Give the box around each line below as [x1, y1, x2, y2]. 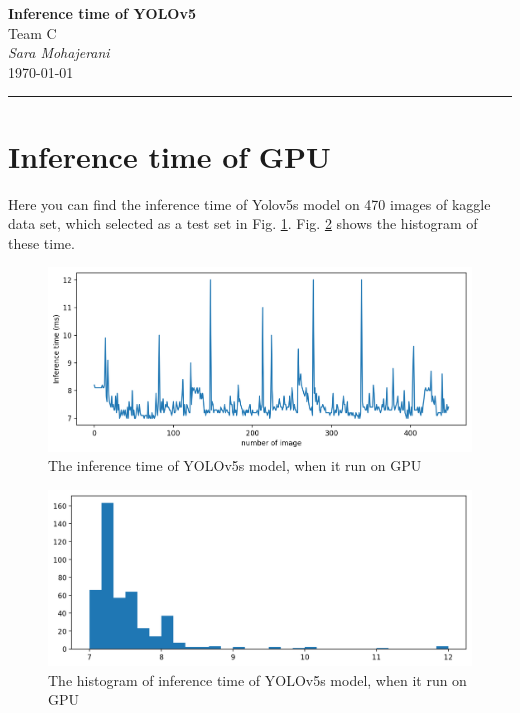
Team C [8, 22, 57, 43]
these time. [8, 232, 75, 253]
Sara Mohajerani [8, 42, 110, 63]
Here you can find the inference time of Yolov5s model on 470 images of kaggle [8, 193, 491, 214]
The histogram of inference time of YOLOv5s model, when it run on [48, 669, 467, 690]
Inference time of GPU [8, 135, 331, 176]
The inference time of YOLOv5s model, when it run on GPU [48, 455, 422, 476]
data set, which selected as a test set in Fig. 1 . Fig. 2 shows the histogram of [8, 213, 478, 234]
